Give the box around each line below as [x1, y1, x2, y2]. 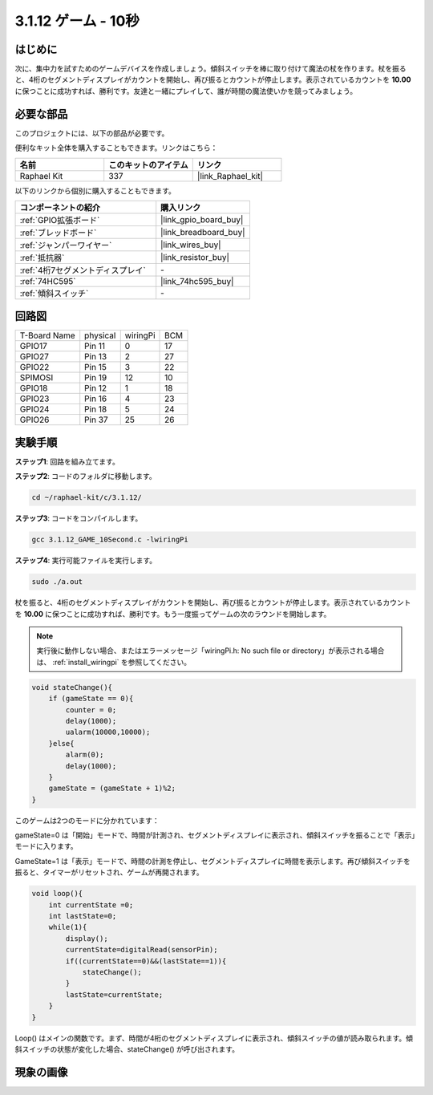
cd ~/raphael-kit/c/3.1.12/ [31, 493, 142, 502]
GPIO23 [19, 393, 50, 404]
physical [84, 330, 116, 341]
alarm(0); [65, 750, 104, 760]
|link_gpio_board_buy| [160, 213, 244, 225]
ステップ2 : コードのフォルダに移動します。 [14, 472, 156, 481]
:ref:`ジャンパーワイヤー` [19, 239, 112, 250]
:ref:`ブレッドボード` [19, 227, 97, 238]
